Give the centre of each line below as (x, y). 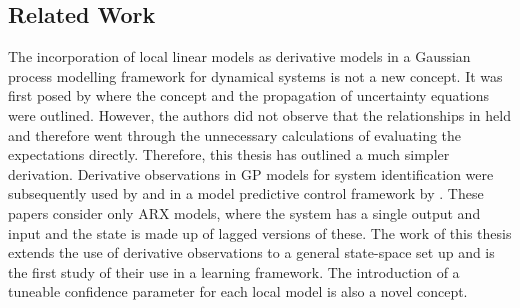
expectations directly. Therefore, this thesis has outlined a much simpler (229, 154)
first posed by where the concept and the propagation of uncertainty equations (249, 95)
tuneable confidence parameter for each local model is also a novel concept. (238, 291)
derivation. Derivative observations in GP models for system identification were (251, 173)
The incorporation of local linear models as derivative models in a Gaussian (239, 56)
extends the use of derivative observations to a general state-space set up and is (251, 252)
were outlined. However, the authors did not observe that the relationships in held (259, 114)
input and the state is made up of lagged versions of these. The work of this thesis (260, 232)
